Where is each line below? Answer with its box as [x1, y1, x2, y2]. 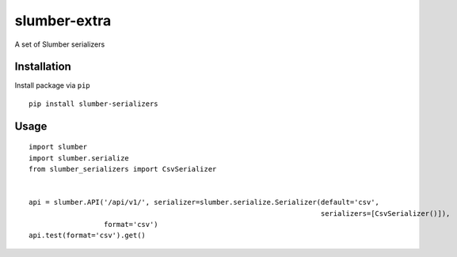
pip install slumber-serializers [29, 99, 158, 108]
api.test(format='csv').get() [29, 231, 147, 240]
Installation [14, 60, 71, 74]
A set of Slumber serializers [14, 40, 105, 49]
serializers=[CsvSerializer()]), [321, 209, 451, 217]
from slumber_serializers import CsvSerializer [29, 164, 217, 174]
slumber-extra [14, 12, 112, 29]
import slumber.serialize [29, 153, 130, 162]
